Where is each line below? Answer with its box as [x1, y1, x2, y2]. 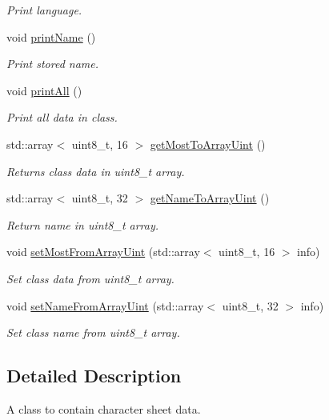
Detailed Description [6, 363, 182, 388]
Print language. [6, 2, 82, 18]
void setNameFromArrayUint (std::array [6, 297, 204, 314]
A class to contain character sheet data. [6, 400, 201, 417]
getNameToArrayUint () [150, 190, 270, 206]
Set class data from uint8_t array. [6, 270, 175, 286]
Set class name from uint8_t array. [6, 324, 180, 341]
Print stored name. [6, 55, 99, 72]
